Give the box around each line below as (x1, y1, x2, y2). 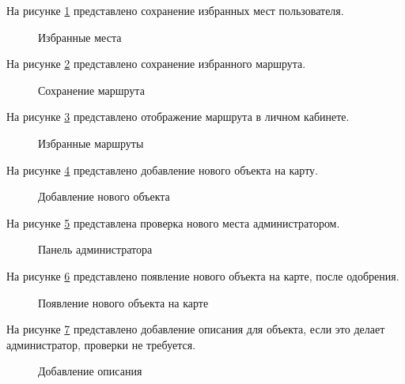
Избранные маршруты (38, 134, 144, 151)
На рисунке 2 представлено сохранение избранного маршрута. (6, 55, 306, 72)
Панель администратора (38, 241, 153, 258)
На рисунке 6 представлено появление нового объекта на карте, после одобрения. (6, 267, 399, 284)
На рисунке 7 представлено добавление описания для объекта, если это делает (6, 321, 385, 337)
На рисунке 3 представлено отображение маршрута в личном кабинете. (6, 108, 350, 125)
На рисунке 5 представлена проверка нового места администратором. (6, 214, 340, 231)
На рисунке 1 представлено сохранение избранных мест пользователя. (6, 2, 344, 18)
